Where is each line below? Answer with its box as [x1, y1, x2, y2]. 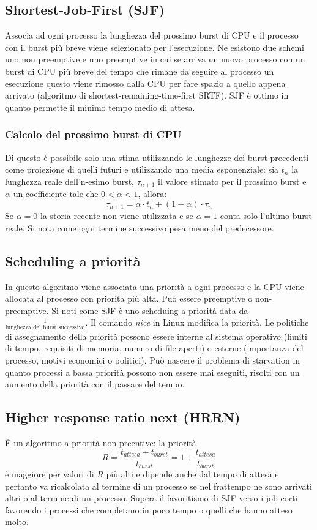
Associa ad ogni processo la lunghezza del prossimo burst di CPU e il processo [5, 29, 299, 42]
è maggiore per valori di [5, 468, 94, 480]
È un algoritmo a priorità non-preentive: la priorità [5, 436, 196, 449]
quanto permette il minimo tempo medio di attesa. [5, 100, 195, 113]
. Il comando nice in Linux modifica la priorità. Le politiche [85, 316, 309, 329]
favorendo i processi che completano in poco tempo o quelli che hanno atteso [5, 503, 293, 516]
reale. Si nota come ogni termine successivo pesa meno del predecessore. [5, 221, 274, 234]
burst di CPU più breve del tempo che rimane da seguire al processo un [5, 64, 274, 77]
